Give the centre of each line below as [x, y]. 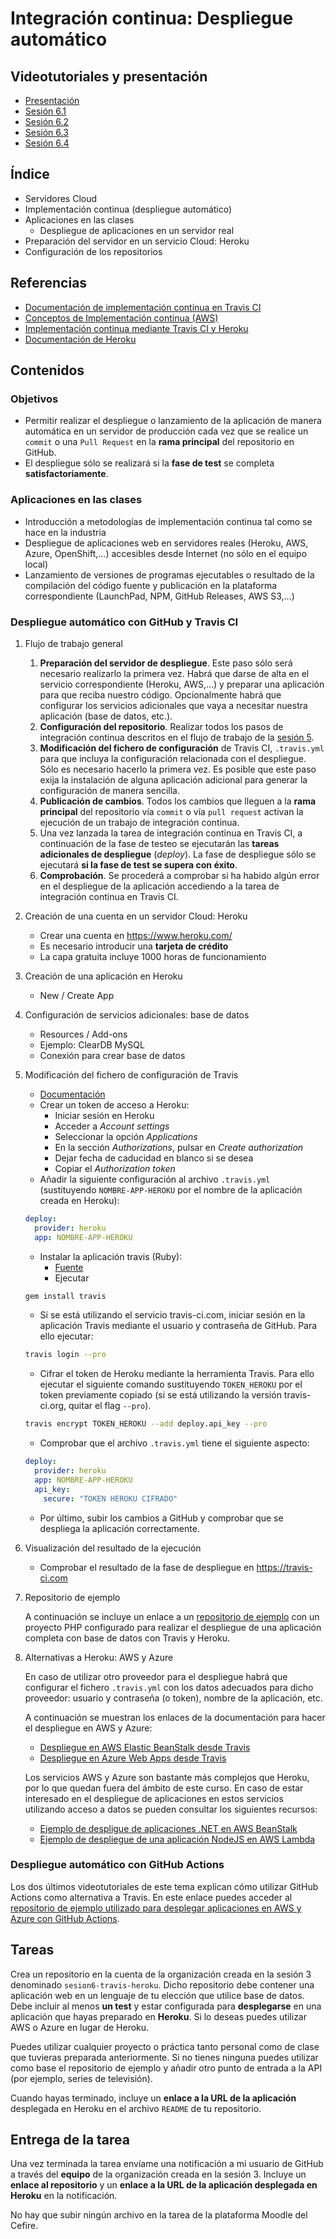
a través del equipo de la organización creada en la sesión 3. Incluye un [158, 2174]
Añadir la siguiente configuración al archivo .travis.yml [155, 1179]
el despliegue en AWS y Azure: [88, 1728]
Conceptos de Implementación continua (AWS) [121, 318]
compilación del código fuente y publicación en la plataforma [151, 585]
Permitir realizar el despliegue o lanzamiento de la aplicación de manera [173, 421]
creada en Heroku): [79, 1200]
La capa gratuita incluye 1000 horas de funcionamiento [153, 956]
